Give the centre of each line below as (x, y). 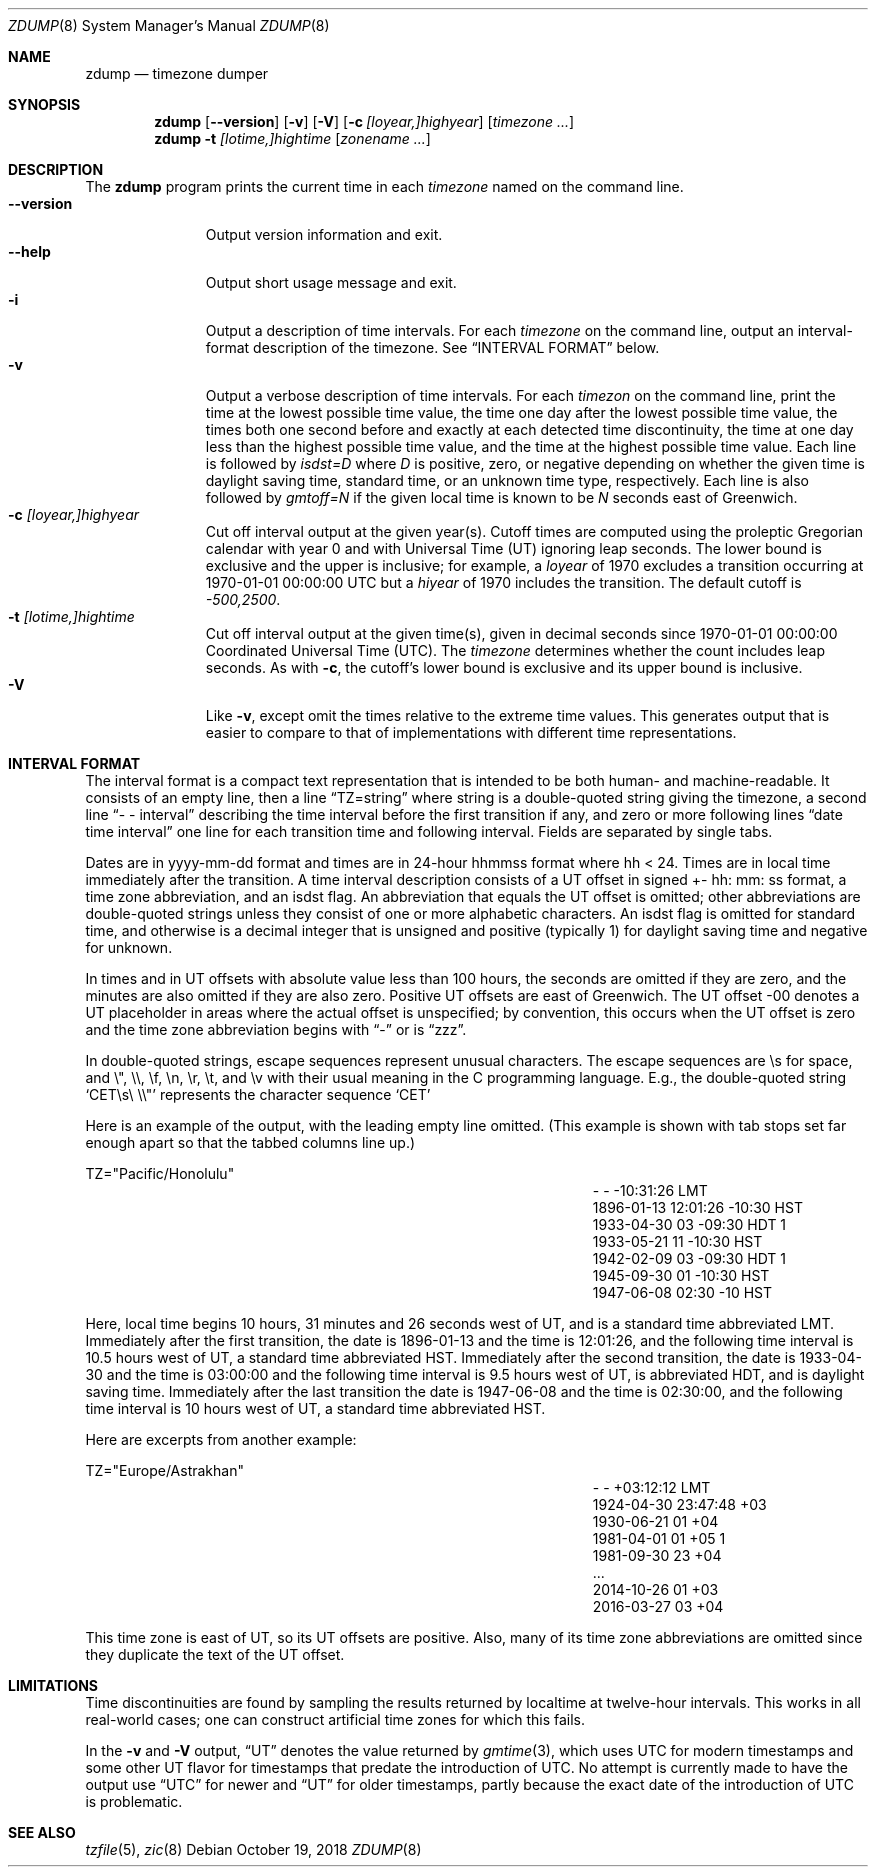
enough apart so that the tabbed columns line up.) (250, 1142)
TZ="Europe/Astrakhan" (164, 1470)
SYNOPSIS (44, 104)
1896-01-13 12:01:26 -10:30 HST (697, 1207)
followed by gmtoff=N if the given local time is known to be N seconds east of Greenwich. (501, 497)
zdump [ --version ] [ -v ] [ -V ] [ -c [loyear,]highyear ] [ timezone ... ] (364, 121)
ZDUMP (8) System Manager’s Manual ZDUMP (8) (169, 25)
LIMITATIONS (53, 1685)
